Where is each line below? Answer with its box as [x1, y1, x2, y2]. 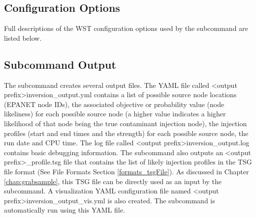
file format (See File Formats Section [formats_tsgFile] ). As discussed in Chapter [4, 166, 249, 176]
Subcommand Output [4, 56, 116, 72]
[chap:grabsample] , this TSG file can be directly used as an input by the [4, 176, 222, 186]
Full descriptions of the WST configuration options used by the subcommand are [4, 23, 248, 33]
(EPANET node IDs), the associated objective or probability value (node [4, 99, 224, 109]
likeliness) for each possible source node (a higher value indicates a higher [4, 109, 226, 119]
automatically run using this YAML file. [4, 205, 125, 215]
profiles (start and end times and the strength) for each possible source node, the [4, 128, 249, 138]
